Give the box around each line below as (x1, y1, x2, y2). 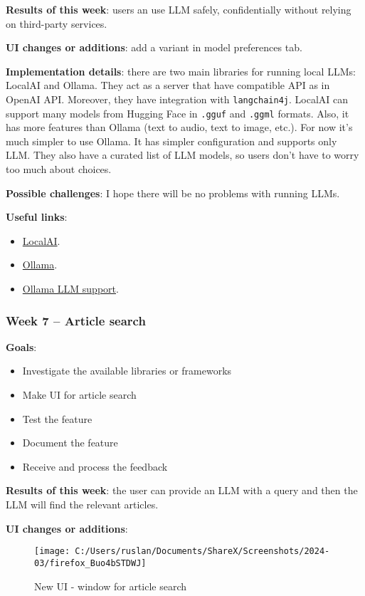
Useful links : (6, 209, 68, 224)
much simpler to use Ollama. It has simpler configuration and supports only (6, 133, 337, 148)
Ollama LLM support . (22, 281, 119, 296)
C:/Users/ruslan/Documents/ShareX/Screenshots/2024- (75, 546, 330, 557)
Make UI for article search (22, 387, 137, 402)
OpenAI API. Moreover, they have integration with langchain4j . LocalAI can (6, 91, 348, 106)
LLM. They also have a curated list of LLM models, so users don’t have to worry (6, 147, 359, 162)
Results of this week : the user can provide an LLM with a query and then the (6, 483, 358, 498)
